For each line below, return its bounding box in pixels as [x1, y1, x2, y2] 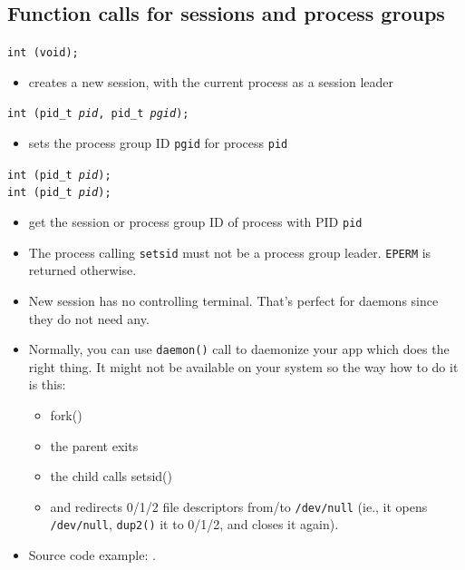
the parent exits [50, 436, 139, 455]
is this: [28, 375, 66, 394]
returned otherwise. [28, 260, 137, 280]
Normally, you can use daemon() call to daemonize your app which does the [28, 339, 450, 359]
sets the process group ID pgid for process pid [28, 133, 288, 152]
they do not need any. [28, 309, 150, 328]
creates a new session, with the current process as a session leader [28, 72, 394, 91]
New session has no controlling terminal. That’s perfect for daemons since [28, 290, 439, 310]
